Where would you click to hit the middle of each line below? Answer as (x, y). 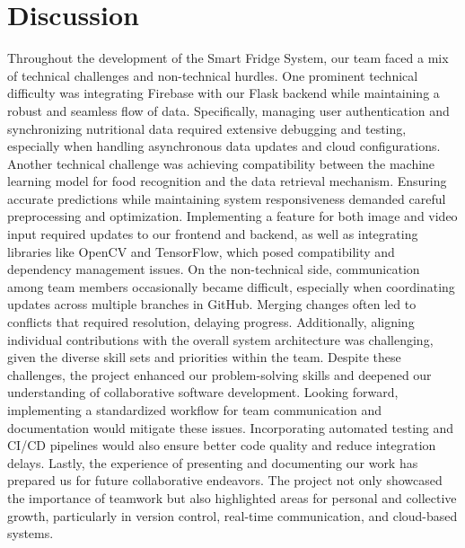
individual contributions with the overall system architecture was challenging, (220, 339)
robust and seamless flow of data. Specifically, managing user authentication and (228, 110)
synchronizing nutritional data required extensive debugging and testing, (207, 128)
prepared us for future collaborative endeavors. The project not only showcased (225, 480)
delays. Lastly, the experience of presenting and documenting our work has (213, 462)
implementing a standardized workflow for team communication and (195, 410)
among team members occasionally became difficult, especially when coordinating (231, 286)
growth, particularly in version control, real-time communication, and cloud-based (232, 515)
